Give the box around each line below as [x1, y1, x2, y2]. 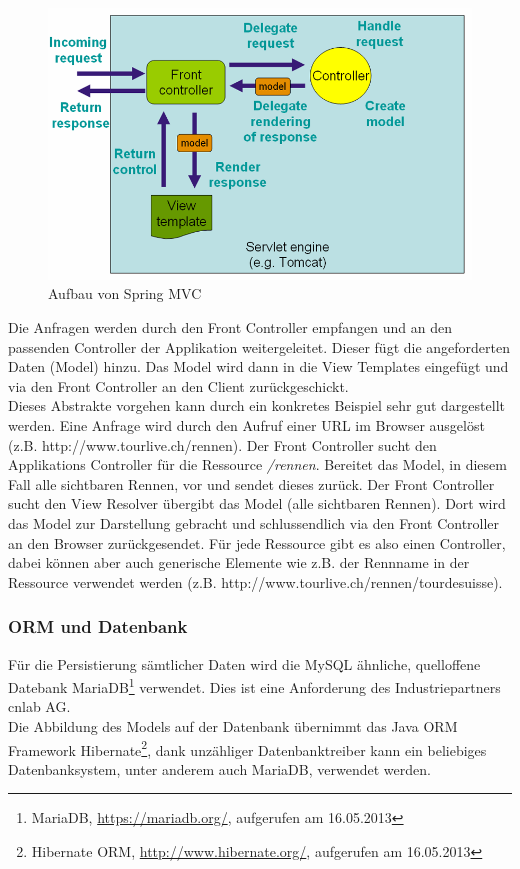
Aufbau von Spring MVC [48, 283, 202, 304]
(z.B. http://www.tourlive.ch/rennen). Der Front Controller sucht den [8, 434, 437, 455]
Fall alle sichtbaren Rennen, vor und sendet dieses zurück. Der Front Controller [8, 473, 495, 494]
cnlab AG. [8, 696, 71, 717]
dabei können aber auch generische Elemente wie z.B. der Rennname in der [8, 552, 470, 573]
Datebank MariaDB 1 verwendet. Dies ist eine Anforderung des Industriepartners [8, 674, 501, 697]
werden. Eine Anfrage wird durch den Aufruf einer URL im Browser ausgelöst [8, 415, 485, 436]
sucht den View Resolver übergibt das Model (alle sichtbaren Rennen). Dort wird [8, 493, 506, 514]
